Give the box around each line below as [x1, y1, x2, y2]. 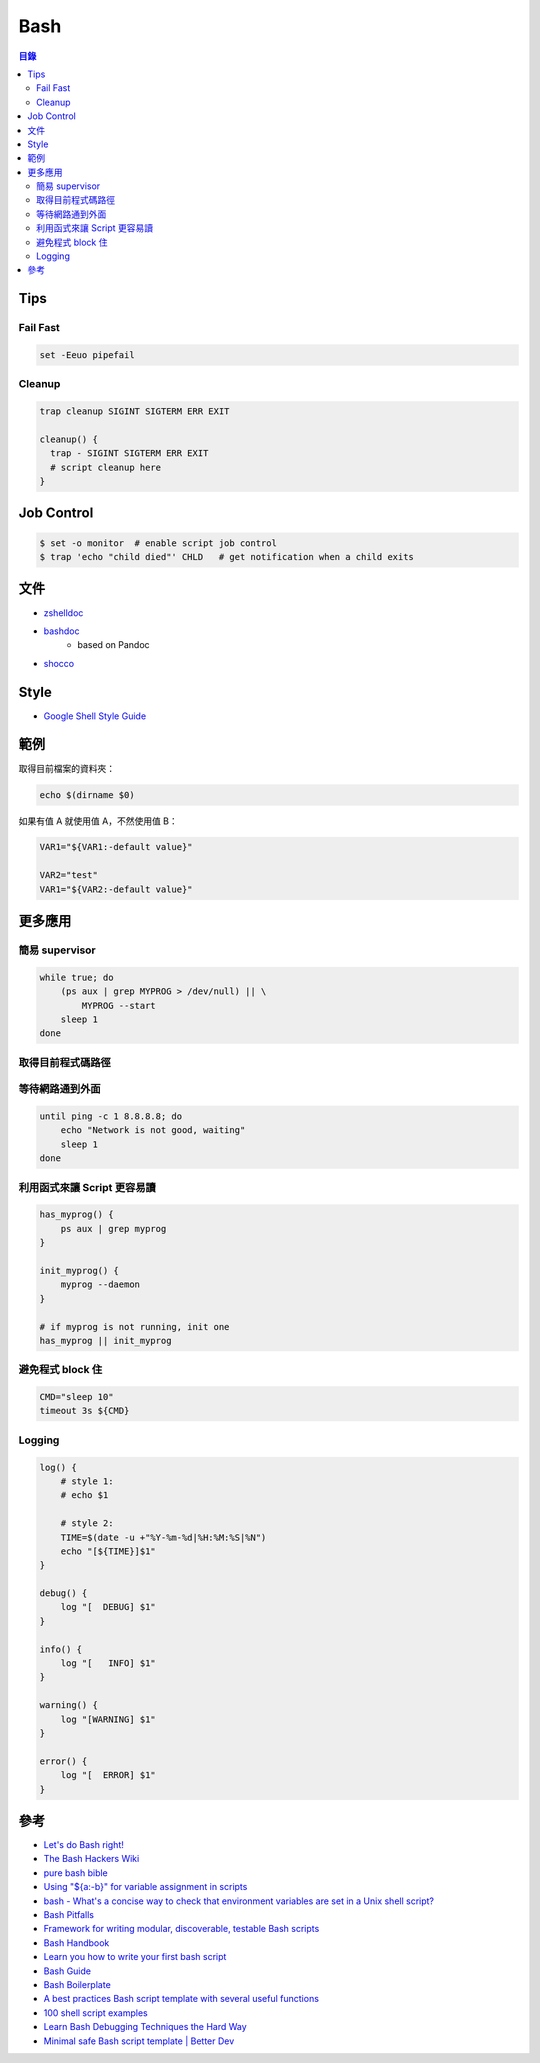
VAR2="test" [39, 870, 99, 881]
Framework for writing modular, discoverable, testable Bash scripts [43, 1923, 320, 1935]
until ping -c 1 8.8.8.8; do [39, 1111, 183, 1122]
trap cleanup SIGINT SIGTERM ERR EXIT [39, 406, 230, 417]
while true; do [39, 971, 114, 983]
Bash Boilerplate [43, 1978, 112, 1990]
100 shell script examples [43, 2006, 149, 2019]
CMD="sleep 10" [39, 1391, 114, 1403]
